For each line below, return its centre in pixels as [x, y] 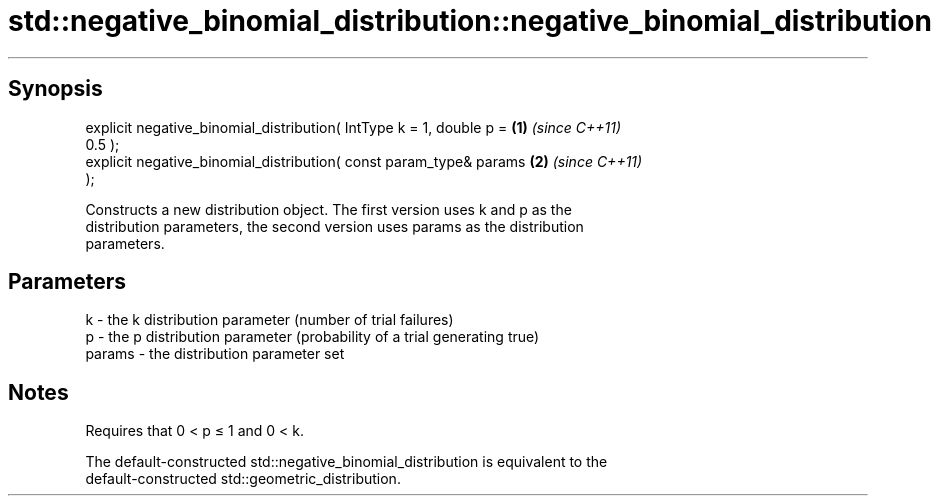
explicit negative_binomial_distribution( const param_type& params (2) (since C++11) [364, 161]
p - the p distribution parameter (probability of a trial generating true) [312, 337]
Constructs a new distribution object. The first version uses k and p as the [328, 209]
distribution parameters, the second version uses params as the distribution [334, 226]
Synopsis [55, 89]
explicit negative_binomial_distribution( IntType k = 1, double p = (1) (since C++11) [353, 127]
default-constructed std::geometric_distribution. [243, 479]
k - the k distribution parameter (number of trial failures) [269, 320]
